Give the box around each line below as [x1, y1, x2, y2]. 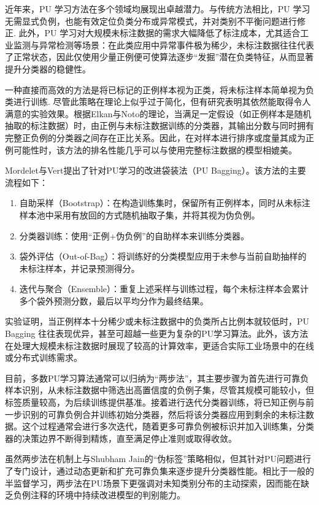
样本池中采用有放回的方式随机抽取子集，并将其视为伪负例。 [19, 208, 260, 221]
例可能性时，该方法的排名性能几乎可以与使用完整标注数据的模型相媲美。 [5, 143, 297, 156]
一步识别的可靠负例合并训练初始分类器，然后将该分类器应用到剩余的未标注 [5, 407, 306, 420]
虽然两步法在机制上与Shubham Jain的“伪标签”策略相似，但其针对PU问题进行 [5, 452, 311, 465]
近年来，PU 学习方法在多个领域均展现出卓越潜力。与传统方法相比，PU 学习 [5, 2, 310, 15]
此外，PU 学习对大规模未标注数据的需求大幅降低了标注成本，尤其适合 [18, 26, 301, 39]
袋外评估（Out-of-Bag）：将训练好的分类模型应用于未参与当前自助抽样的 [19, 250, 307, 263]
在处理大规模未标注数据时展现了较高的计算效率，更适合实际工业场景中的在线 [5, 339, 314, 352]
